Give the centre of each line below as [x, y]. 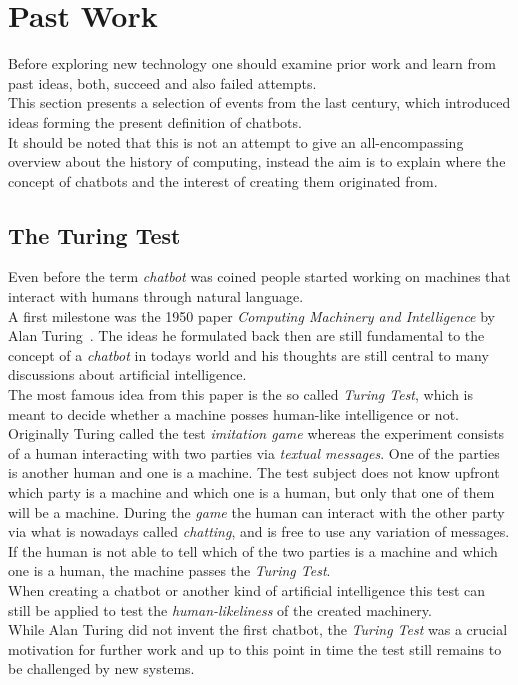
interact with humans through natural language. [156, 296]
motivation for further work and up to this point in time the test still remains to [255, 648]
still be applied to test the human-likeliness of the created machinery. [220, 609]
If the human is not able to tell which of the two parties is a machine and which [253, 550]
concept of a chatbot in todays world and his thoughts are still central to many [248, 354]
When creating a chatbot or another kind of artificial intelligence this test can [247, 589]
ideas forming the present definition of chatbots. [155, 121]
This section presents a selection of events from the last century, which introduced [259, 102]
